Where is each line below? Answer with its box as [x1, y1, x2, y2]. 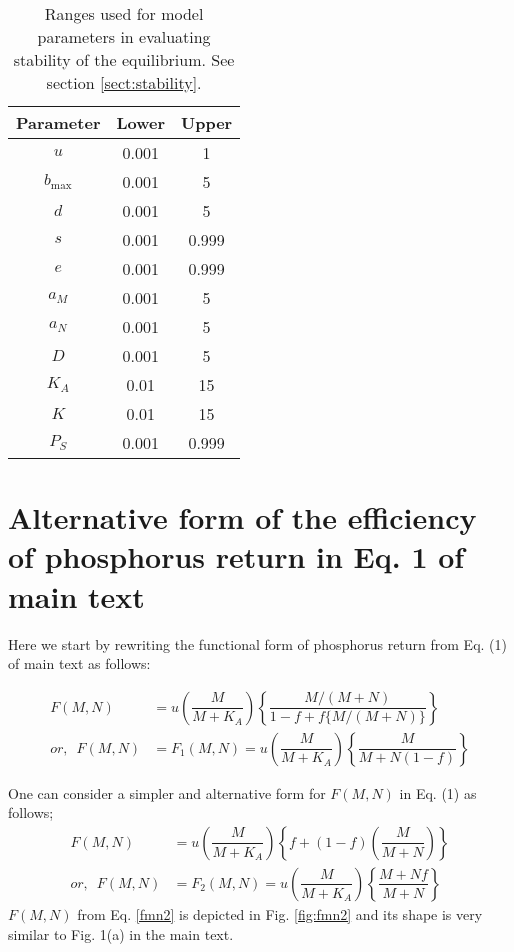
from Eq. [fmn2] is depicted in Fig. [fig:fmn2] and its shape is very [77, 904, 483, 924]
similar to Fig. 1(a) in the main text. [8, 923, 234, 944]
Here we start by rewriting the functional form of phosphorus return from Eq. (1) [8, 633, 507, 654]
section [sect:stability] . [46, 71, 202, 94]
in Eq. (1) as [399, 782, 477, 803]
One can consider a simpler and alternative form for [8, 782, 326, 803]
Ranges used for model [44, 2, 204, 25]
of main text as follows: [8, 653, 151, 674]
